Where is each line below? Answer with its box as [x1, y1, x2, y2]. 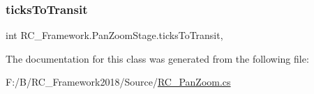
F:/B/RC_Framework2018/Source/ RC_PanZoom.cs [6, 75, 231, 89]
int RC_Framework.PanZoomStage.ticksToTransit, [6, 28, 223, 42]
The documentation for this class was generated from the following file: [6, 51, 309, 65]
